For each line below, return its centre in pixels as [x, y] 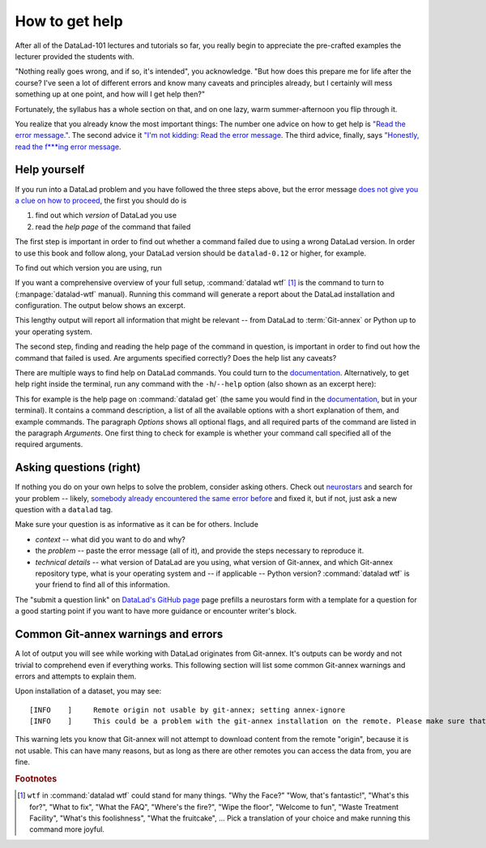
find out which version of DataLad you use [106, 216]
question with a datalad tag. [64, 510]
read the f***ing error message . [68, 147]
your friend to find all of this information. [102, 585]
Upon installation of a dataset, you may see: [88, 691]
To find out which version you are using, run [88, 268]
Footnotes [36, 779]
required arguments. [49, 444]
